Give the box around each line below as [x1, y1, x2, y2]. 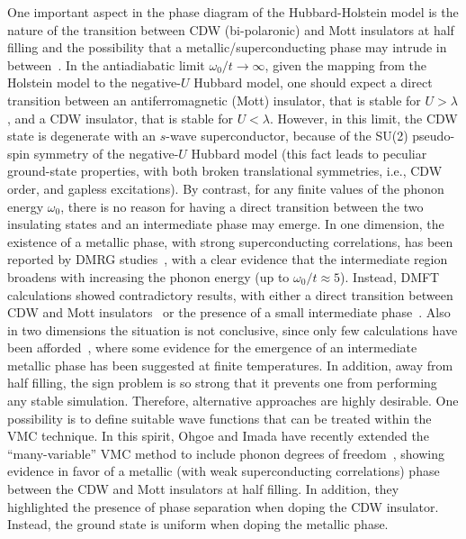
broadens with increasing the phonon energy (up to [7, 267, 290, 286]
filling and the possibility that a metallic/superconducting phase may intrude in [7, 38, 447, 57]
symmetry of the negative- [33, 143, 179, 162]
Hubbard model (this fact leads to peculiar [191, 143, 427, 162]
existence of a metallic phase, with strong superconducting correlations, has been [7, 232, 453, 251]
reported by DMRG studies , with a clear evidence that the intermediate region [7, 250, 448, 269]
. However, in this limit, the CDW [270, 108, 458, 127]
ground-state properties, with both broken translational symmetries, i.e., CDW [7, 161, 443, 180]
